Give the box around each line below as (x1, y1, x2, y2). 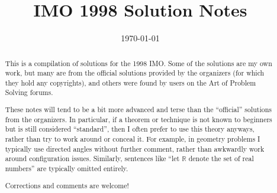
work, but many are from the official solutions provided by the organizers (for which (5, 68, 265, 78)
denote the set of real (188, 153, 254, 163)
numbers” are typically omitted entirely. (5, 163, 128, 173)
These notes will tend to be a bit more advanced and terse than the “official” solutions (5, 104, 272, 115)
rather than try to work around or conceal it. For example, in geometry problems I (5, 134, 260, 143)
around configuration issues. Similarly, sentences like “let (5, 153, 180, 163)
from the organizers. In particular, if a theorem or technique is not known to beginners (5, 114, 272, 124)
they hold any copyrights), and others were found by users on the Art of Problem (5, 77, 256, 87)
